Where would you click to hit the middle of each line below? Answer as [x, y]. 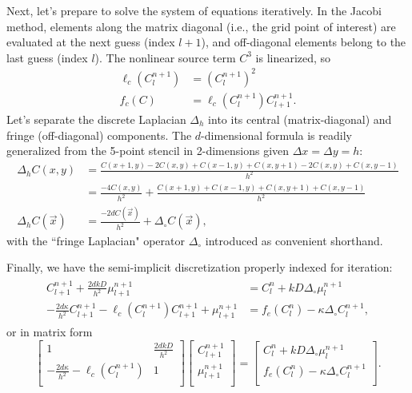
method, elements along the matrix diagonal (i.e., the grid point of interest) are [201, 26]
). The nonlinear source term [165, 57]
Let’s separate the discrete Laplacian [96, 119]
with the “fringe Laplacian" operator [96, 240]
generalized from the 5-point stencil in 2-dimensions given [148, 151]
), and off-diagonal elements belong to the [304, 42]
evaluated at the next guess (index [91, 42]
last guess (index [47, 57]
